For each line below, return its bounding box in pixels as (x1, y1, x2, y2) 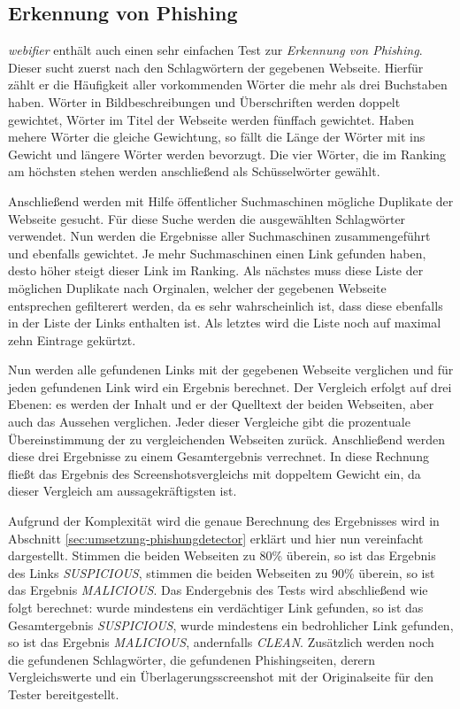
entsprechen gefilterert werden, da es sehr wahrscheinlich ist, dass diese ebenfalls (8, 296, 443, 314)
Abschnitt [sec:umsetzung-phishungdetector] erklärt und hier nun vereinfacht (8, 528, 424, 547)
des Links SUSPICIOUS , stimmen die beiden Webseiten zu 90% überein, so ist (8, 563, 435, 582)
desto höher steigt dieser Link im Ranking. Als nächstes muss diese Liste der (8, 261, 424, 280)
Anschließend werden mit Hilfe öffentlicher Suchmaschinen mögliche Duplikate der (8, 191, 454, 210)
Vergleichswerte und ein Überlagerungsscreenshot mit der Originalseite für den (8, 667, 433, 686)
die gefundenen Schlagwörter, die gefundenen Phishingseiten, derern (8, 650, 376, 668)
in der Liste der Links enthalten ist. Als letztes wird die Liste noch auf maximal (8, 313, 441, 332)
